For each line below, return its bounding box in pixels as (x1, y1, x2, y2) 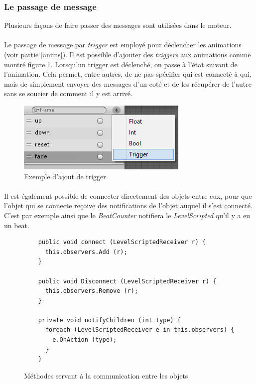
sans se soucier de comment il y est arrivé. (4, 88, 132, 99)
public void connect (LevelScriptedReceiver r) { (38, 239, 206, 246)
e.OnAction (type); (52, 336, 117, 344)
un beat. (4, 220, 29, 230)
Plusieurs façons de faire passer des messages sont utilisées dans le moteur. (4, 20, 232, 30)
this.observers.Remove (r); (45, 287, 138, 295)
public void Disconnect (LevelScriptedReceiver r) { (38, 277, 217, 285)
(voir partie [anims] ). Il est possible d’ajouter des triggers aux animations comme (4, 49, 251, 59)
